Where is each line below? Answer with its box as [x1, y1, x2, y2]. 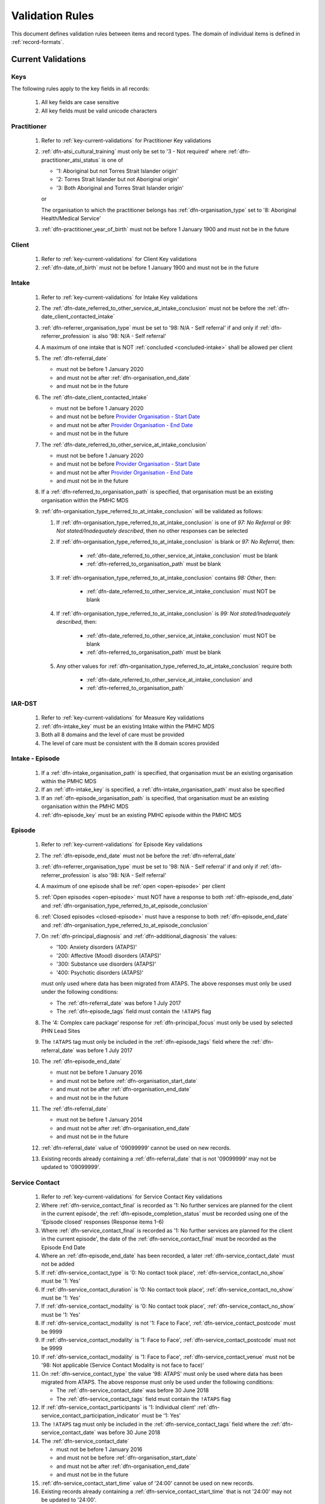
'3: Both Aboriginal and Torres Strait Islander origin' [56, 184, 184, 191]
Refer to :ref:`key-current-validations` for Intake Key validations [41, 294, 198, 301]
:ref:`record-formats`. [11, 38, 64, 45]
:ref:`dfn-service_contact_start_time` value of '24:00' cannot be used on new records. [41, 1479, 255, 1487]
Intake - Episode [11, 754, 60, 763]
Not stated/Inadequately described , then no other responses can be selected [56, 527, 248, 535]
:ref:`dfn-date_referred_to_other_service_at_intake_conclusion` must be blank [86, 552, 278, 559]
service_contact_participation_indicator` [41, 1412, 141, 1419]
